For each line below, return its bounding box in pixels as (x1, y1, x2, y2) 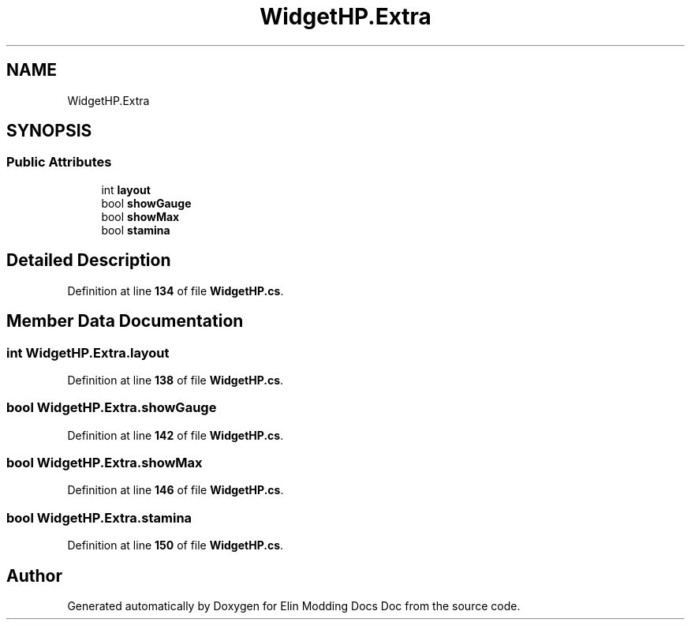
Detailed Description (6, 250, 171, 271)
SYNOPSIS (6, 121, 92, 141)
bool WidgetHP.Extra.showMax (6, 455, 203, 470)
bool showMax (101, 209, 180, 223)
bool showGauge (101, 196, 192, 210)
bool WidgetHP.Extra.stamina (6, 509, 192, 526)
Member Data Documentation (6, 311, 244, 332)
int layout (101, 182, 151, 197)
